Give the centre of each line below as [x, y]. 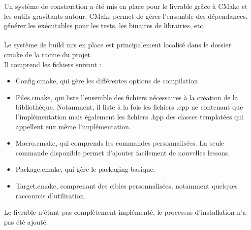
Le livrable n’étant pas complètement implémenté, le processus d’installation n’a [125, 212]
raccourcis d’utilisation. [51, 195]
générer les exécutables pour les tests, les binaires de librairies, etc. [105, 25]
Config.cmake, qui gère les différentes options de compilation [107, 81]
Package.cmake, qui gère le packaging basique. [85, 169]
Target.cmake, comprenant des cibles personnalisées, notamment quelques [126, 185]
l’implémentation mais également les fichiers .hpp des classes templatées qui [130, 116]
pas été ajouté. [26, 221]
